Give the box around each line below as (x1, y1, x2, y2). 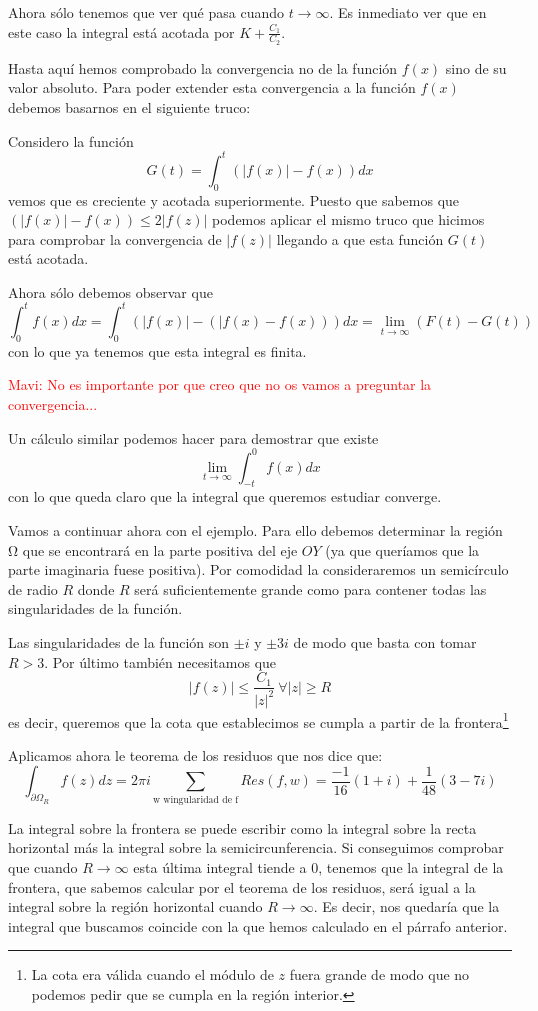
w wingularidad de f (153, 794, 239, 805)
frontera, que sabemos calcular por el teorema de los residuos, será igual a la (8, 876, 476, 897)
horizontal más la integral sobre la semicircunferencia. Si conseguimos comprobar (8, 837, 504, 858)
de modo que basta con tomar (293, 632, 477, 652)
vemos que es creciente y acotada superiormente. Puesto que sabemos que (8, 189, 460, 210)
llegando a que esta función (276, 228, 444, 249)
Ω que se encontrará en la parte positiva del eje (8, 539, 298, 560)
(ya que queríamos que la (325, 539, 480, 560)
